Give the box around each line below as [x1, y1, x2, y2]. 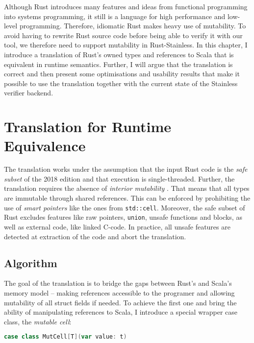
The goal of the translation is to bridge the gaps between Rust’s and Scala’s [4, 278, 232, 288]
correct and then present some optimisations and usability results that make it [4, 69, 240, 79]
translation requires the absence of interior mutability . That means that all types [4, 183, 250, 193]
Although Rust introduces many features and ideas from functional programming [4, 1, 248, 11]
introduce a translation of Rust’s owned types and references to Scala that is [4, 49, 234, 59]
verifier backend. [4, 88, 53, 98]
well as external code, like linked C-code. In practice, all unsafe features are [4, 221, 230, 231]
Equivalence [4, 136, 86, 156]
